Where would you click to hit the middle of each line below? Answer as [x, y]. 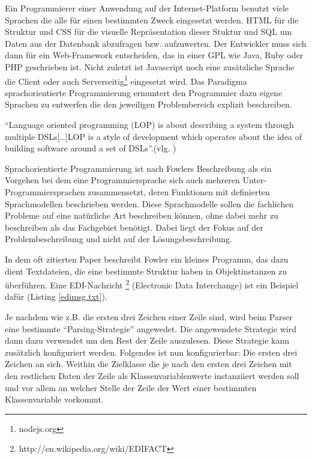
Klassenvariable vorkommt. [54, 399]
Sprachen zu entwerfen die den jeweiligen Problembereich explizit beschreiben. [148, 104]
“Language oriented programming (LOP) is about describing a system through [149, 124]
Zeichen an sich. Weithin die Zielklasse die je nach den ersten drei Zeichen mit [148, 364]
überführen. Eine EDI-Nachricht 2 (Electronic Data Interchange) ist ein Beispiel [152, 284]
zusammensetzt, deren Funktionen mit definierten [179, 191]
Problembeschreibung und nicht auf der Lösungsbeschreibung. [118, 239]
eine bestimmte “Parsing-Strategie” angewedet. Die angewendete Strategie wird [151, 328]
